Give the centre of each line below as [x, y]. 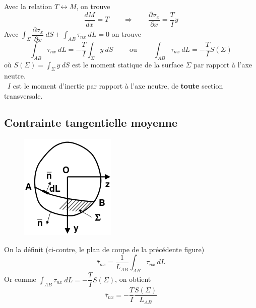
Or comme [20, 279]
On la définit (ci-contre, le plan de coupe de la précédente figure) [104, 249]
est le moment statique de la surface [128, 64]
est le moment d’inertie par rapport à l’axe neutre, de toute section [118, 85]
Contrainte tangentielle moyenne [91, 123]
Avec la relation [28, 6]
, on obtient [133, 279]
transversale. [23, 95]
